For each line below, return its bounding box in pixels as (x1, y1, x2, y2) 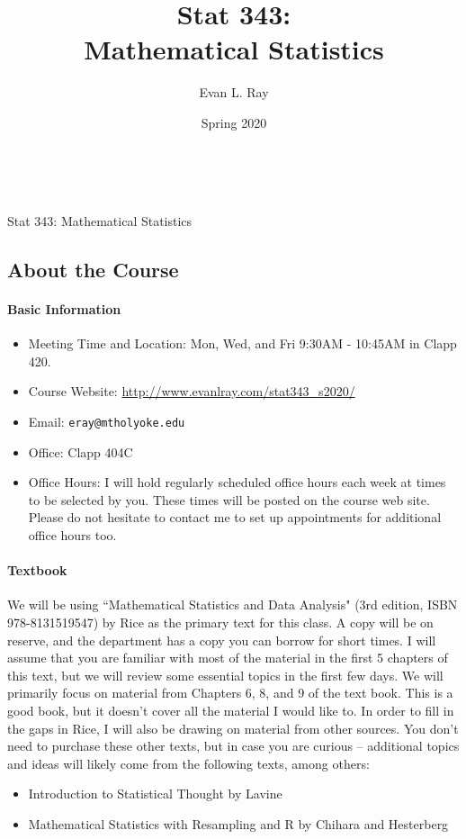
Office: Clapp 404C (28, 442, 133, 461)
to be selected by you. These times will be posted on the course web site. (28, 490, 430, 509)
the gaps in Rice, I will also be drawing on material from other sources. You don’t (7, 718, 459, 737)
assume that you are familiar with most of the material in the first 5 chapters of (7, 648, 448, 667)
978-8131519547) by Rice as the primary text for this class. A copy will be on (7, 613, 434, 632)
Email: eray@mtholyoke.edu (28, 412, 185, 431)
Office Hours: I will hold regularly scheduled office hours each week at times (28, 473, 446, 492)
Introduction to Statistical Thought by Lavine (28, 784, 282, 803)
